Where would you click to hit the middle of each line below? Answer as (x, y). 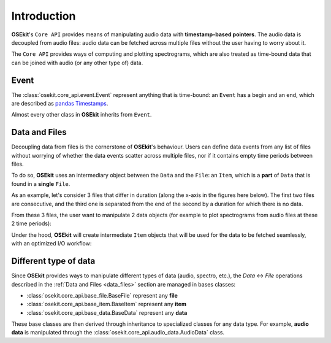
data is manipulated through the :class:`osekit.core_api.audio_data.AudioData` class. (118, 333)
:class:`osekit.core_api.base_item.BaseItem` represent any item (107, 304)
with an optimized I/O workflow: (51, 244)
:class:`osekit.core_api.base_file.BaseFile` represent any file (102, 295)
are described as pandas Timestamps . (60, 104)
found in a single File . (41, 183)
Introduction (44, 16)
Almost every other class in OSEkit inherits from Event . (82, 115)
